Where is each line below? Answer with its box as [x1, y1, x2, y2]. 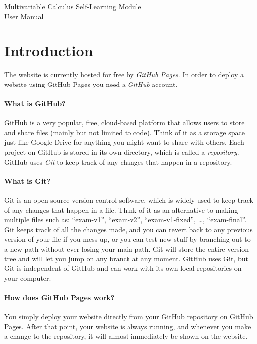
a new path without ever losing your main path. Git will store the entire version [4, 244, 249, 254]
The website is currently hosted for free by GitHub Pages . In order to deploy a [4, 69, 244, 80]
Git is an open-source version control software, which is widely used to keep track [4, 195, 253, 205]
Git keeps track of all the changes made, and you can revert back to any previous [4, 224, 253, 234]
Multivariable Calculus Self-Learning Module [4, 1, 141, 11]
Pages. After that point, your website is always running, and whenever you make [4, 321, 251, 331]
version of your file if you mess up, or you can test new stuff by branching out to [4, 234, 251, 244]
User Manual [4, 11, 44, 21]
